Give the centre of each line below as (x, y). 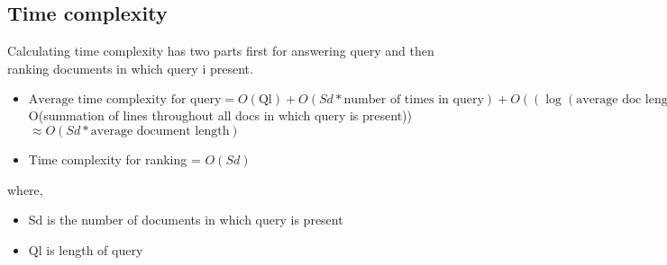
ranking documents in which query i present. (130, 68)
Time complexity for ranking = (114, 159)
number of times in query (414, 100)
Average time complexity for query (125, 100)
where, (25, 189)
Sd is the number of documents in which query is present (186, 220)
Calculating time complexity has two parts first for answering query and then (221, 51)
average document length (160, 131)
